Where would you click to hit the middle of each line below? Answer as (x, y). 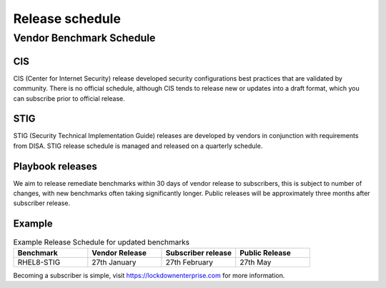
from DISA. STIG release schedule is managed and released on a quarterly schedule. (138, 146)
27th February (189, 262)
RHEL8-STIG (39, 262)
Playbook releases (55, 166)
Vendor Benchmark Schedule (84, 38)
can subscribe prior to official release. (69, 98)
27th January (114, 262)
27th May (256, 262)
